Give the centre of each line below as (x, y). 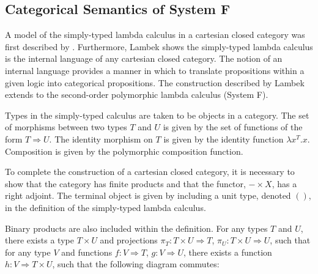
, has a (284, 183)
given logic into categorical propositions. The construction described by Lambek (155, 82)
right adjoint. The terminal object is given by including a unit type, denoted (148, 195)
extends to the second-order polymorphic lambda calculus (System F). (137, 94)
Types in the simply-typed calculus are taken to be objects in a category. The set (157, 115)
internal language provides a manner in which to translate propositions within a (155, 70)
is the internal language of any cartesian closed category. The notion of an (144, 58)
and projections (129, 240)
